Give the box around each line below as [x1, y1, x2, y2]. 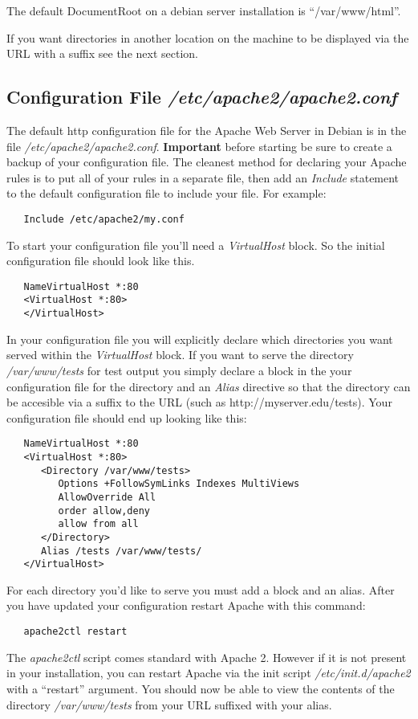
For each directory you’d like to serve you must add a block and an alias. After [6, 581, 395, 598]
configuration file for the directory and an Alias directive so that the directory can [6, 378, 411, 394]
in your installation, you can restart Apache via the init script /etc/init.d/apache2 [6, 664, 411, 681]
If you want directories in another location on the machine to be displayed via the [6, 29, 409, 46]
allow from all [58, 518, 139, 530]
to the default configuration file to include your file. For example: [6, 185, 327, 202]
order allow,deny [58, 505, 150, 517]
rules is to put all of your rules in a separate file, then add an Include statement [6, 169, 400, 186]
